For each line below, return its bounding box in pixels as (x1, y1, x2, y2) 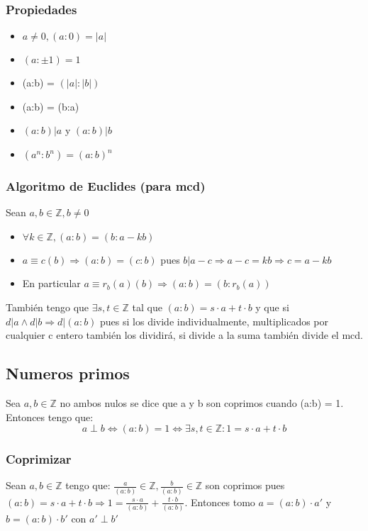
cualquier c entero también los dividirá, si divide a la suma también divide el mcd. (6, 328, 363, 342)
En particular (22, 276, 81, 291)
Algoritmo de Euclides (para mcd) (6, 177, 206, 194)
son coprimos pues (205, 478, 285, 493)
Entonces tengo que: (6, 409, 94, 424)
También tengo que (6, 300, 89, 314)
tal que (132, 300, 162, 314)
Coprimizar (6, 450, 72, 468)
